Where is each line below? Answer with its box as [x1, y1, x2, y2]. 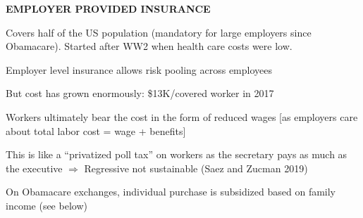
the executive [6, 160, 63, 175]
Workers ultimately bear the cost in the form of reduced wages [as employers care [6, 109, 358, 124]
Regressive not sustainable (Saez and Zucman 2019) [84, 160, 308, 175]
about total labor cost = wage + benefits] [6, 123, 186, 138]
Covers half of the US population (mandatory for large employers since [6, 25, 312, 39]
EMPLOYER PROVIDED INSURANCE [6, 1, 211, 15]
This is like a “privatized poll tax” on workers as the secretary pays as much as [6, 147, 347, 162]
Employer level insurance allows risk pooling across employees [6, 62, 272, 77]
